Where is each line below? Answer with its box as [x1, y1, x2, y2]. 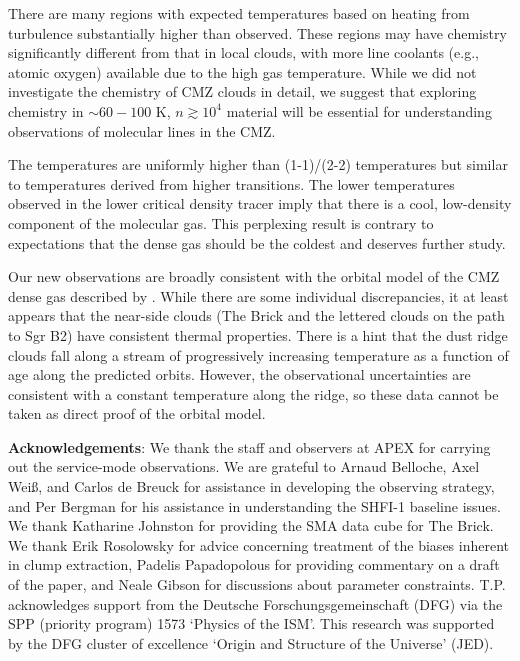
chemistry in [8, 100, 84, 121]
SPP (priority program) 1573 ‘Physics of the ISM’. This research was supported [8, 613, 495, 634]
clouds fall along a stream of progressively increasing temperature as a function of [8, 344, 509, 365]
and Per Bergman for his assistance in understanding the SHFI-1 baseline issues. [8, 495, 501, 516]
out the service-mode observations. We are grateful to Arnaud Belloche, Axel [8, 456, 480, 477]
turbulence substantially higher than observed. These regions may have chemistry [8, 22, 507, 43]
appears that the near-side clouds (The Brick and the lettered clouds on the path [8, 305, 505, 326]
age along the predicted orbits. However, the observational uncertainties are [8, 364, 471, 385]
